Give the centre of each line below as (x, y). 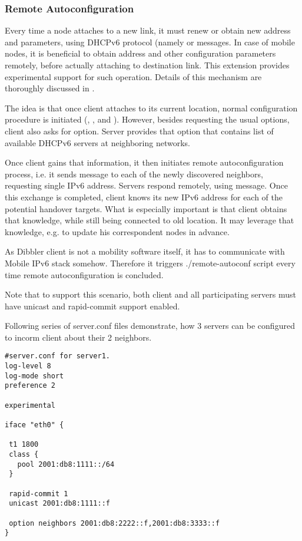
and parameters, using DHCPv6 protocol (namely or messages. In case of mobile (150, 42)
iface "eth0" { (34, 425)
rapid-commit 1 (39, 494)
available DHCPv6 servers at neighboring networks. (97, 142)
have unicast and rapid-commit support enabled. (92, 306)
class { (24, 455)
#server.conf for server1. (57, 356)
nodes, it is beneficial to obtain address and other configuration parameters (140, 53)
